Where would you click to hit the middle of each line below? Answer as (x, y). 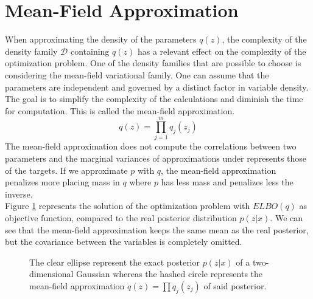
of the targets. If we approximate (66, 170)
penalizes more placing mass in (62, 182)
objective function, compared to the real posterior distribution (121, 217)
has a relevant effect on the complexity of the (222, 51)
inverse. (19, 194)
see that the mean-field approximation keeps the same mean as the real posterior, (157, 229)
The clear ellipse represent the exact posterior (114, 262)
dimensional (51, 274)
